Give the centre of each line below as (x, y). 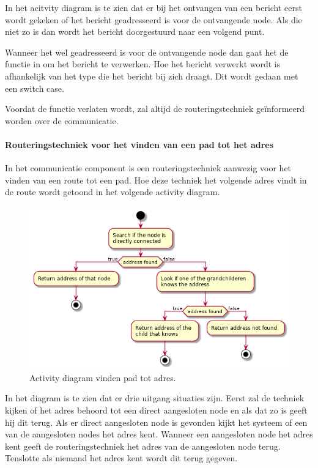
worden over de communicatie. (62, 120)
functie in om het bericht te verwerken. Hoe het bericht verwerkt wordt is (143, 64)
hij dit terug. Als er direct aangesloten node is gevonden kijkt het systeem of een (156, 422)
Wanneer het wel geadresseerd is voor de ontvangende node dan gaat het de (147, 52)
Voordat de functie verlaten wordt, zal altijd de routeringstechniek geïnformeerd (155, 109)
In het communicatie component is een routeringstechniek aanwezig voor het (148, 168)
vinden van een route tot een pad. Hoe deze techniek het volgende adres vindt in (156, 180)
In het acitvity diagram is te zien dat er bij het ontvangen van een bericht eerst (153, 7)
